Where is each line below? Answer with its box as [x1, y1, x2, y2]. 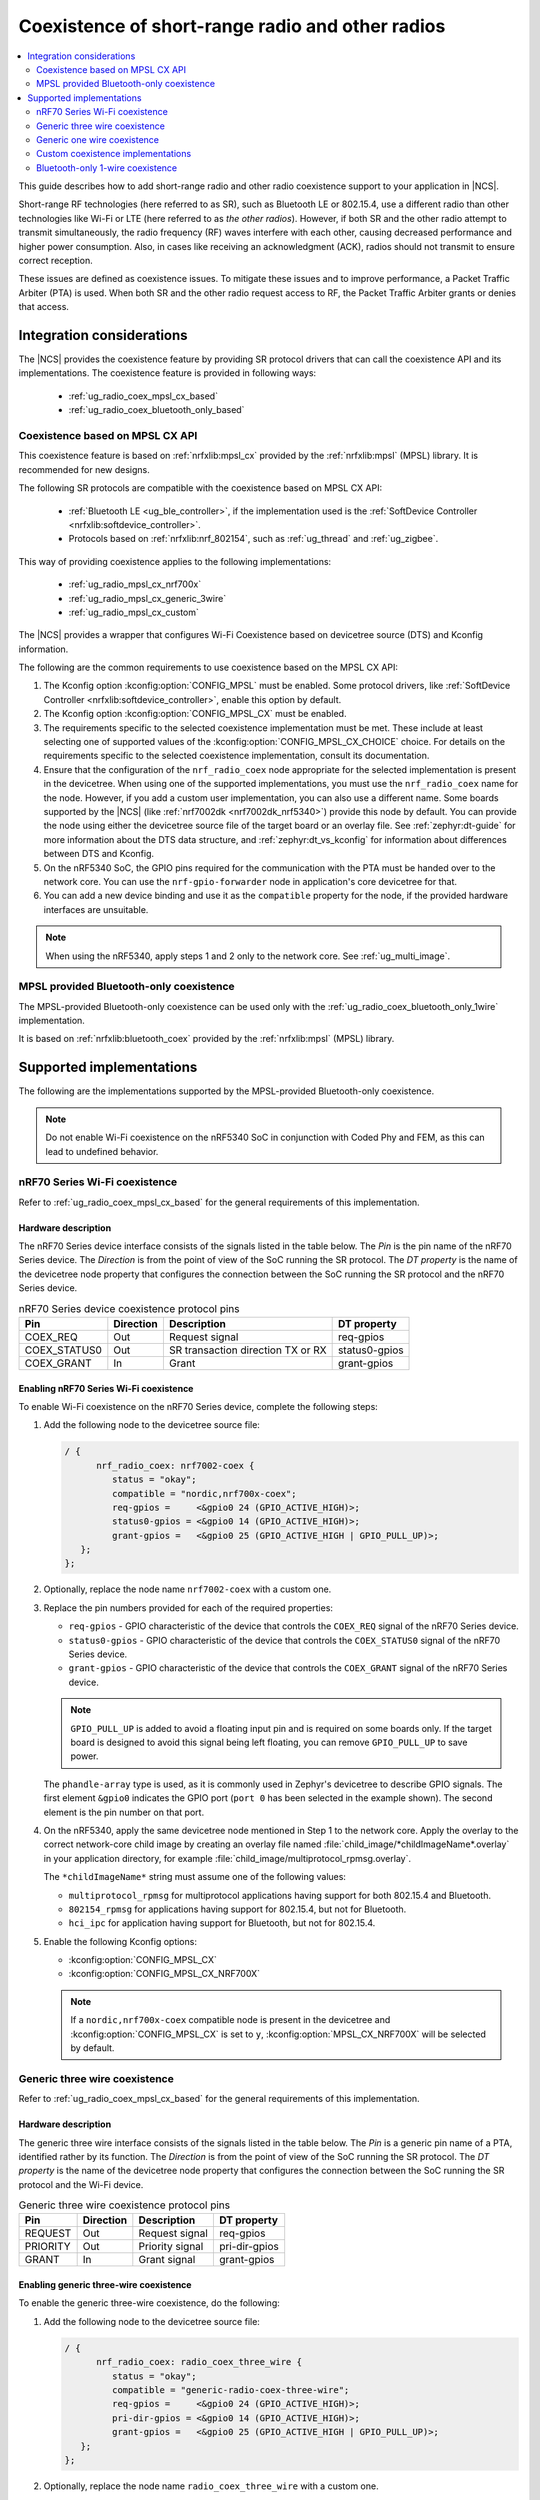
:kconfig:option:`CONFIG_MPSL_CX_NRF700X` [68, 1968, 260, 1980]
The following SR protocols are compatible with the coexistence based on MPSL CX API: [18, 482, 383, 494]
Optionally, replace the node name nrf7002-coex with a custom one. [43, 1583, 332, 1595]
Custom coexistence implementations [36, 148, 192, 160]
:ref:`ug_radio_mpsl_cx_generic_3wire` [68, 592, 227, 604]
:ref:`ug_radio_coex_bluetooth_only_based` [68, 404, 245, 416]
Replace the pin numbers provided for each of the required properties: [43, 1601, 334, 1614]
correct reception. [18, 255, 94, 267]
